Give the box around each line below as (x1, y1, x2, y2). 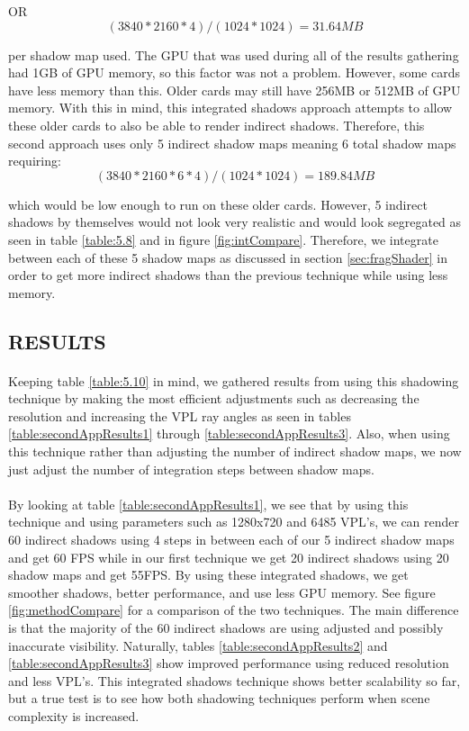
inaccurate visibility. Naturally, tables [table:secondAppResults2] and (8, 636, 388, 654)
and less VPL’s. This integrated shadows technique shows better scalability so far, (8, 671, 461, 690)
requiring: (8, 151, 61, 170)
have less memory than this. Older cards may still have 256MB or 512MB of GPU (8, 80, 461, 99)
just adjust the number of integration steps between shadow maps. (8, 459, 374, 478)
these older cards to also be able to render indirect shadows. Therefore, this (8, 115, 425, 134)
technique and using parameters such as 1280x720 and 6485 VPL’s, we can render (8, 512, 460, 531)
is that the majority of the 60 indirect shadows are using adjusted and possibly (8, 618, 444, 636)
